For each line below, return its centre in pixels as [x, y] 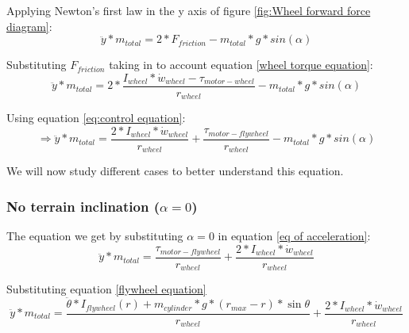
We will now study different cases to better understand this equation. [175, 171]
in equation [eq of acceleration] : [294, 236]
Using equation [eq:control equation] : [96, 118]
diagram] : [29, 26]
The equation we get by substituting [95, 236]
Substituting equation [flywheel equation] [106, 289]
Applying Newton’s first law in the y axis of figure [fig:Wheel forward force [189, 10]
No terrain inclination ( [83, 206]
